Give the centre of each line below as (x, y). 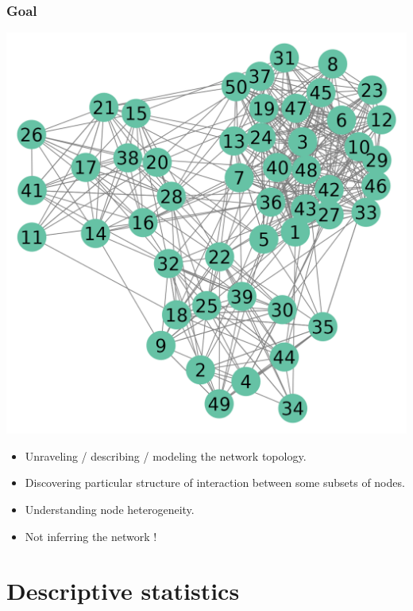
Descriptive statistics (123, 591)
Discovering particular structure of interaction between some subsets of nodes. (215, 483)
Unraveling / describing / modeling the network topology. (166, 455)
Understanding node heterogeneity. (110, 509)
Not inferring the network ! (91, 536)
